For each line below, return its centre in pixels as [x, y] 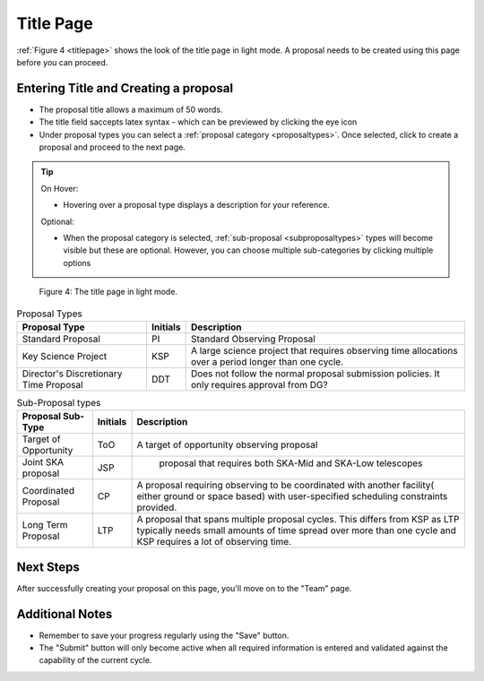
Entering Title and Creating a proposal [125, 88]
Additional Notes [65, 614]
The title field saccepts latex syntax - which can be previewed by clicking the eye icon [198, 122]
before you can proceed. [62, 62]
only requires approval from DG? [259, 384]
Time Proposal [53, 384]
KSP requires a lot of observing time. [214, 542]
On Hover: [60, 188]
